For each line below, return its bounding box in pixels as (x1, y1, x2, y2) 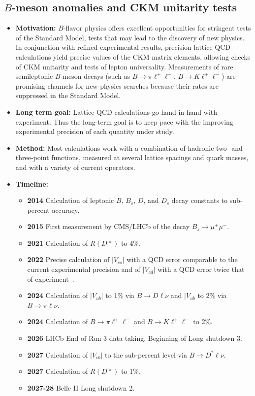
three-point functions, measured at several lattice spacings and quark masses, (15, 152, 249, 163)
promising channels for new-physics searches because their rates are (15, 80, 219, 91)
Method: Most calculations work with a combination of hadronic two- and (15, 142, 243, 153)
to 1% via (105, 290, 135, 300)
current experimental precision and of (27, 264, 140, 274)
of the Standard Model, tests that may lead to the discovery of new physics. (15, 32, 245, 42)
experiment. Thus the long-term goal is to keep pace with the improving (15, 116, 233, 127)
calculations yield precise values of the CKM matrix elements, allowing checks (15, 51, 251, 62)
